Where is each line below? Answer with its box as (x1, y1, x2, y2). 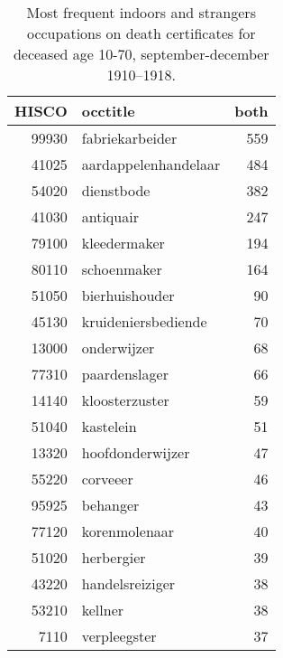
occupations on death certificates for (26, 23, 256, 43)
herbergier (81, 547, 146, 568)
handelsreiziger (81, 573, 176, 594)
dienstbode (81, 180, 151, 201)
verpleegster (81, 625, 157, 646)
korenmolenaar (81, 521, 175, 541)
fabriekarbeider (81, 127, 178, 148)
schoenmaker (81, 258, 162, 279)
